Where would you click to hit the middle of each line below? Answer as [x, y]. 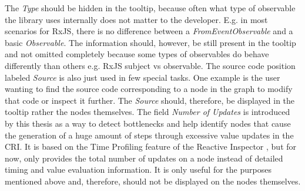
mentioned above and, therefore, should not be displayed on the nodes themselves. [153, 181]
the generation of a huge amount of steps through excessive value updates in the [149, 135]
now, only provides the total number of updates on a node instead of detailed [144, 158]
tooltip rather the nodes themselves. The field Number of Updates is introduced [148, 112]
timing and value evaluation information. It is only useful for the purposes [138, 169]
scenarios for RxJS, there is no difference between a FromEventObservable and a [149, 31]
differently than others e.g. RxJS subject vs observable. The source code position [150, 65]
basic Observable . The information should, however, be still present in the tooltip [150, 42]
